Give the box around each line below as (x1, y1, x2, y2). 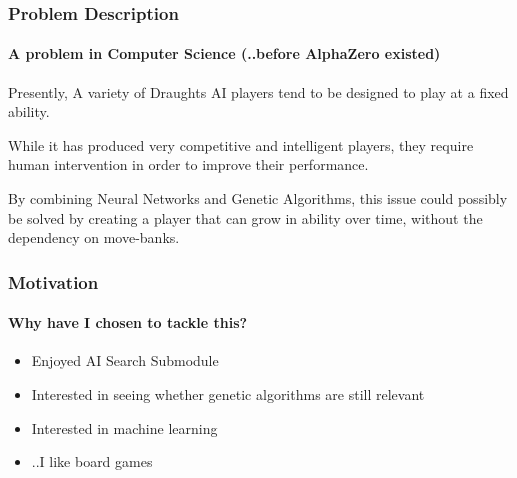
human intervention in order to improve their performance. (8, 154, 369, 175)
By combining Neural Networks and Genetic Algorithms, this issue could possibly (8, 188, 508, 209)
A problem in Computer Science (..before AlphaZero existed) (8, 43, 441, 64)
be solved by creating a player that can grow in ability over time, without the (8, 207, 483, 228)
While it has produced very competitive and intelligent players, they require (8, 134, 474, 155)
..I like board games (31, 451, 153, 472)
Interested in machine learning (31, 417, 218, 438)
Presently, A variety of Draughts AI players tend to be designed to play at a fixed (8, 81, 509, 102)
